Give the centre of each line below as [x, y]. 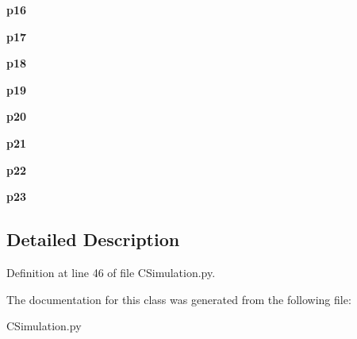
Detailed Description [93, 239]
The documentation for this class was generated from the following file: [179, 299]
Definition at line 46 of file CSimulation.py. [111, 272]
